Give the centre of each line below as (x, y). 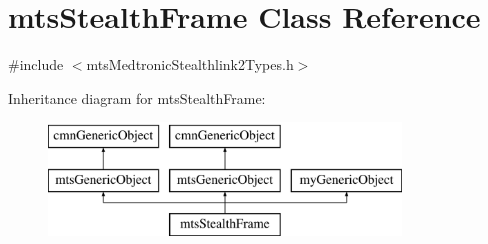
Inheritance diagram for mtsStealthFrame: (137, 97)
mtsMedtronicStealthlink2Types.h (190, 64)
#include (36, 64)
